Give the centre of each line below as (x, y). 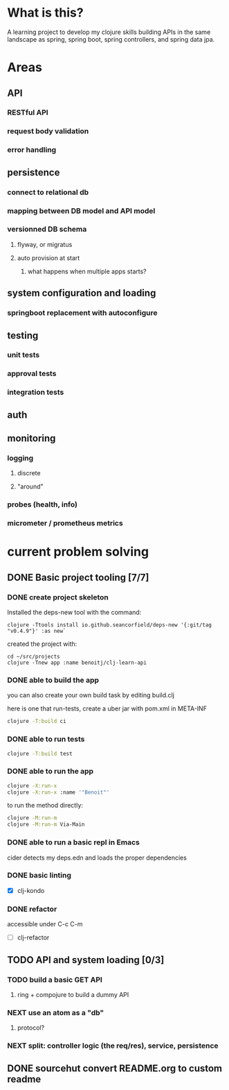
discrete (29, 473)
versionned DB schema (47, 229)
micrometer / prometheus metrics (65, 523)
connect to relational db (48, 192)
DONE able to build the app (53, 680)
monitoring (31, 438)
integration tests (36, 392)
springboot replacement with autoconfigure (82, 313)
